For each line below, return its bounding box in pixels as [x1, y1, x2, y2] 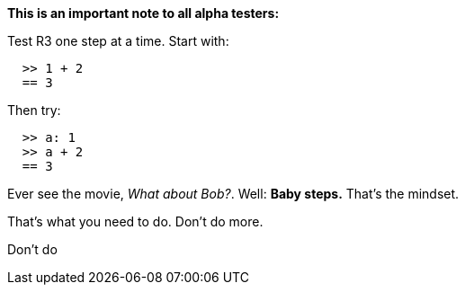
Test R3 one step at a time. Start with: [7, 33, 229, 49]
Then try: [7, 102, 61, 118]
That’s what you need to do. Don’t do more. [7, 214, 264, 229]
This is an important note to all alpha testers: [7, 5, 280, 21]
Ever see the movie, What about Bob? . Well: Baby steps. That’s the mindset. [7, 186, 460, 201]
